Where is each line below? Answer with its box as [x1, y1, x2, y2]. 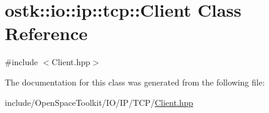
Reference [5, 21, 88, 45]
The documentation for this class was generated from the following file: [5, 75, 265, 88]
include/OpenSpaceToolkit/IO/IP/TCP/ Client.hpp [5, 96, 194, 108]
